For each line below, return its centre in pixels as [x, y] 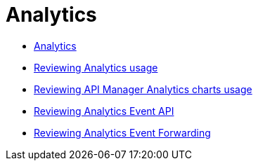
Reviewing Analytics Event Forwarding [122, 132]
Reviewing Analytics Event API [104, 111]
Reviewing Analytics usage [96, 67]
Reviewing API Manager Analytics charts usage [143, 89]
